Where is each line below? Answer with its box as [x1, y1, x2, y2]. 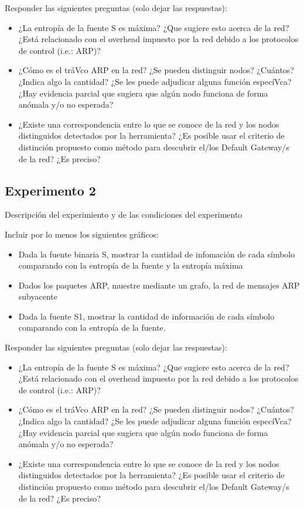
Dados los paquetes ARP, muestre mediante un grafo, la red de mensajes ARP [18, 279, 300, 291]
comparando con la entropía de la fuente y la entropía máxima [18, 259, 243, 272]
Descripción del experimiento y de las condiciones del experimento [5, 208, 242, 221]
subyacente [18, 290, 57, 303]
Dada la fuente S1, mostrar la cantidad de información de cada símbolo [18, 310, 275, 322]
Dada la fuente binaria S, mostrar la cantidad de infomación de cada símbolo [18, 248, 295, 260]
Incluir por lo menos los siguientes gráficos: [5, 228, 159, 240]
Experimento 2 [5, 181, 96, 199]
